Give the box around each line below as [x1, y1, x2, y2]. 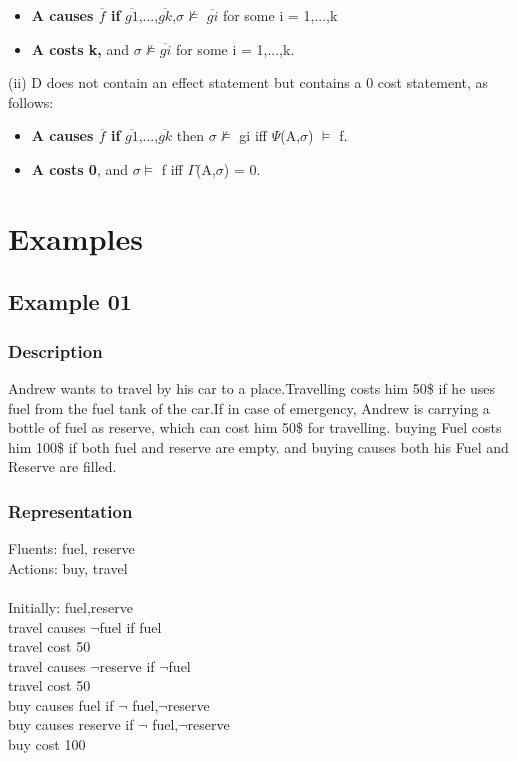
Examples [8, 217, 143, 258]
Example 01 [8, 286, 132, 317]
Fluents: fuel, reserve [8, 538, 135, 559]
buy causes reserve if [8, 714, 134, 735]
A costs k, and [31, 38, 130, 59]
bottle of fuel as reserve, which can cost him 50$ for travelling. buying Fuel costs [8, 417, 502, 438]
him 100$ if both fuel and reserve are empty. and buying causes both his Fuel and [8, 436, 509, 457]
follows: [8, 91, 54, 112]
